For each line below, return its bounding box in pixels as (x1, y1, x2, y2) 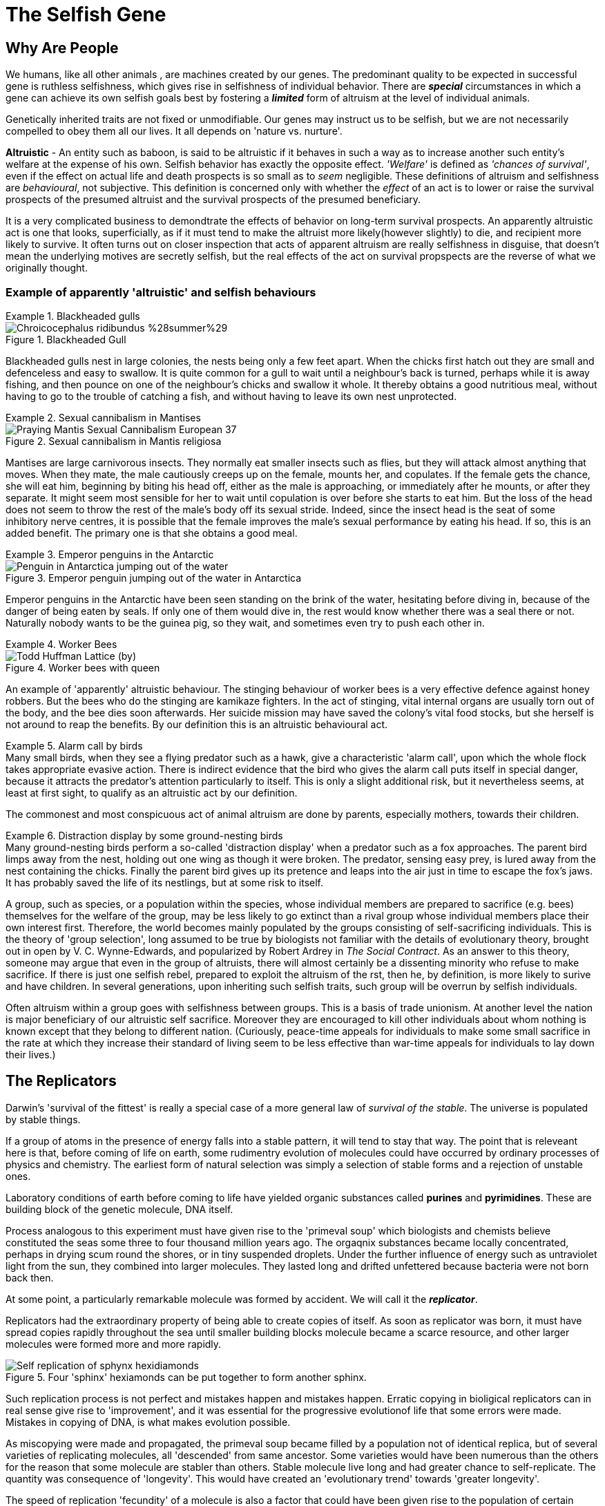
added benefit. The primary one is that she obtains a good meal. (6, 526, 298, 539)
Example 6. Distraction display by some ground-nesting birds (6, 829, 283, 841)
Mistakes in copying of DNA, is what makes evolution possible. (6, 1416, 291, 1428)
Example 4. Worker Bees (6, 638, 117, 650)
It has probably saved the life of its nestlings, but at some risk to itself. (6, 876, 324, 888)
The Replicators (6, 1072, 117, 1090)
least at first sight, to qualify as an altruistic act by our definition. (6, 786, 298, 799)
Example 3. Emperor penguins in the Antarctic (6, 548, 214, 560)
